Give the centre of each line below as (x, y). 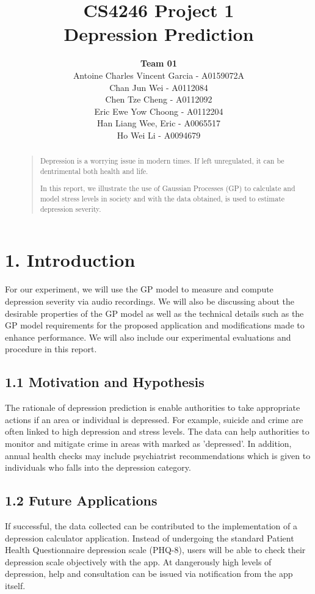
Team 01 (159, 63)
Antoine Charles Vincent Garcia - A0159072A (159, 75)
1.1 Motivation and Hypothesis (105, 382)
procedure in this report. (51, 349)
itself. (15, 585)
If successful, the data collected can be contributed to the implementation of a (151, 525)
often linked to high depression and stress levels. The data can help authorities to (157, 431)
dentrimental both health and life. (94, 171)
